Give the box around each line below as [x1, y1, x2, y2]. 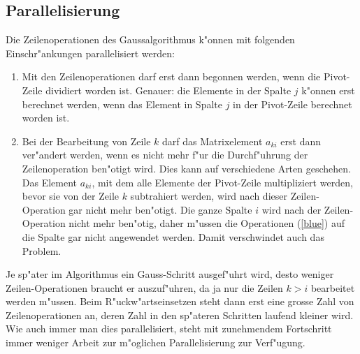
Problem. [22, 243, 62, 258]
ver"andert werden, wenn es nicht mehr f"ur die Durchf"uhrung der [22, 147, 308, 162]
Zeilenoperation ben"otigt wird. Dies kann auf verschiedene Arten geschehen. [22, 161, 351, 175]
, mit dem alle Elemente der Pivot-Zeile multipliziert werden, [92, 175, 353, 189]
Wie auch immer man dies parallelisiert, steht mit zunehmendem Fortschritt [6, 321, 332, 336]
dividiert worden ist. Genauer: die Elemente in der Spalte [45, 82, 291, 97]
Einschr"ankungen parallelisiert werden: [6, 45, 175, 60]
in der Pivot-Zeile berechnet [233, 96, 352, 111]
